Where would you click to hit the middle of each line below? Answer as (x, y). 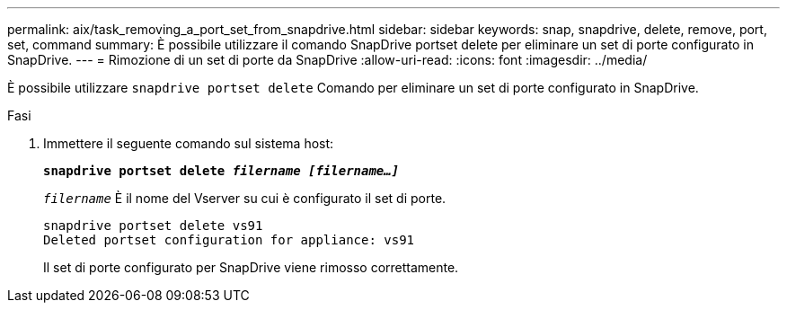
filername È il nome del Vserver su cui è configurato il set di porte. (245, 198)
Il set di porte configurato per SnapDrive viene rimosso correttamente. (251, 267)
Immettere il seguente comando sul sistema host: (189, 143)
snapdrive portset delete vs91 (153, 226)
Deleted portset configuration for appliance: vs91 (229, 240)
